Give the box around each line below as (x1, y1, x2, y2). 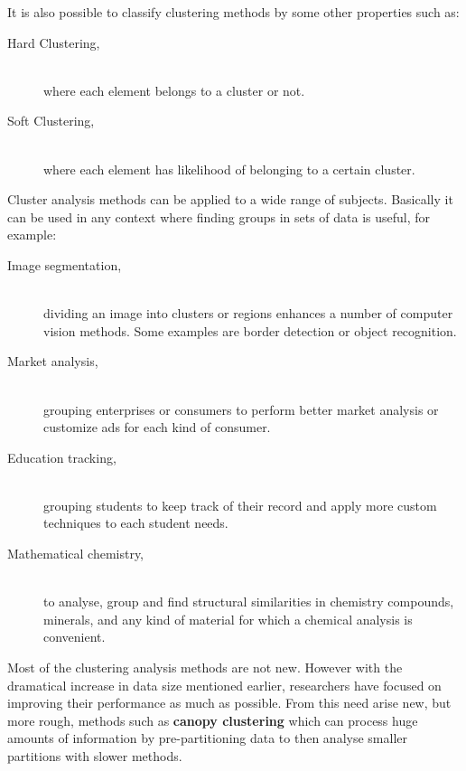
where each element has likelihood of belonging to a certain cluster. (43, 159, 415, 178)
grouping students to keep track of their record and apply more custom (43, 495, 437, 514)
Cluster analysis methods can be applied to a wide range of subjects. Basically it (7, 190, 453, 209)
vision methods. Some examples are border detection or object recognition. (43, 321, 457, 340)
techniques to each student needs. (43, 513, 228, 532)
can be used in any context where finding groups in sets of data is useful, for (7, 207, 431, 226)
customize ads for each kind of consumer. (43, 418, 271, 437)
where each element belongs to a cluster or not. (43, 80, 305, 99)
